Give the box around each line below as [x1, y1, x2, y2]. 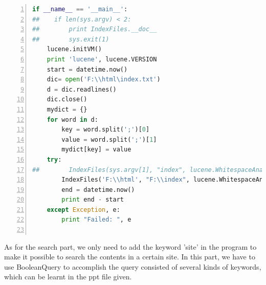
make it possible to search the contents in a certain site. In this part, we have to [4, 251, 255, 262]
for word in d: [47, 116, 98, 123]
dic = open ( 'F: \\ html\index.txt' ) [47, 76, 161, 83]
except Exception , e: [47, 206, 120, 213]
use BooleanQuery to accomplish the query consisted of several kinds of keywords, [4, 261, 261, 272]
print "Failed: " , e [61, 216, 131, 224]
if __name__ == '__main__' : [32, 6, 128, 13]
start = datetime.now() [47, 65, 128, 73]
